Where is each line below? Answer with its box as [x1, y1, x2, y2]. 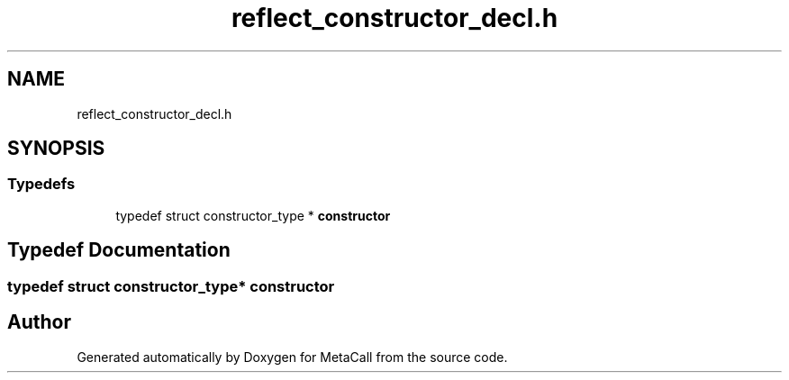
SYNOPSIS [7, 137, 105, 160]
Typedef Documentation [7, 239, 231, 262]
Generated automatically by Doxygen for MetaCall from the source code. [77, 348, 508, 365]
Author [7, 311, 71, 334]
